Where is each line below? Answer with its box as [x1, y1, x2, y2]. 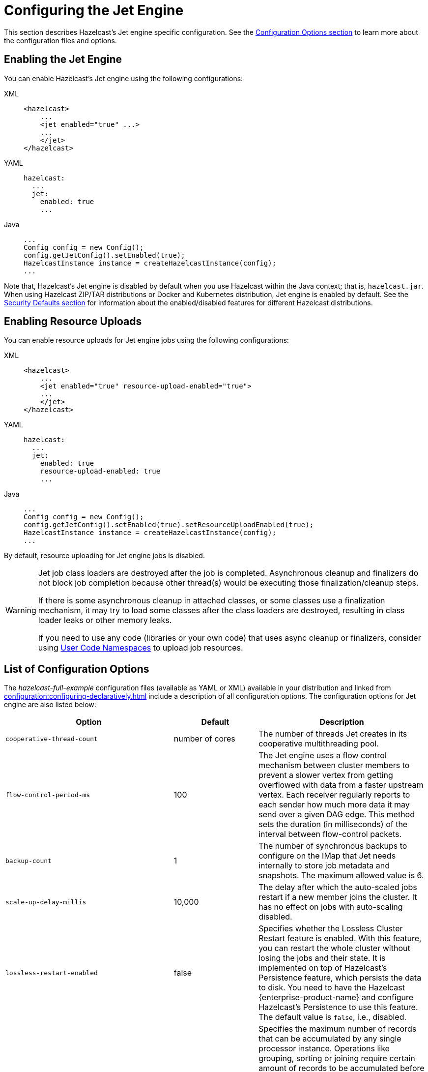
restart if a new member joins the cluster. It [258, 892, 417, 902]
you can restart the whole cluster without [258, 943, 410, 953]
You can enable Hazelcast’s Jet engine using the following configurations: [4, 74, 243, 83]
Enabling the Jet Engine [4, 53, 122, 66]
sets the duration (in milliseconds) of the [258, 819, 408, 830]
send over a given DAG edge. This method [258, 809, 415, 820]
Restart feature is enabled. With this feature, [258, 933, 422, 944]
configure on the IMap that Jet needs [258, 851, 396, 861]
